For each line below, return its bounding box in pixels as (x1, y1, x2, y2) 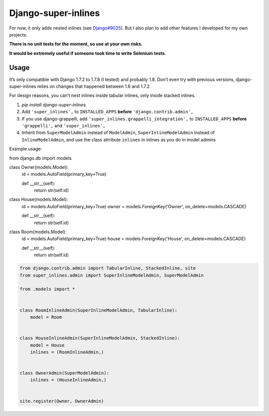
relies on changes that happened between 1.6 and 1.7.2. (37, 83, 151, 89)
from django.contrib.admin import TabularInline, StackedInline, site (19, 265, 196, 271)
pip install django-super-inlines (21, 101, 86, 107)
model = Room (30, 314, 62, 320)
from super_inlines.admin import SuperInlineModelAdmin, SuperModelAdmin (19, 272, 204, 278)
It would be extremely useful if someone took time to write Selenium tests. (9, 50, 166, 56)
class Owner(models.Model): (9, 164, 69, 170)
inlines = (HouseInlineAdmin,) (30, 377, 107, 383)
